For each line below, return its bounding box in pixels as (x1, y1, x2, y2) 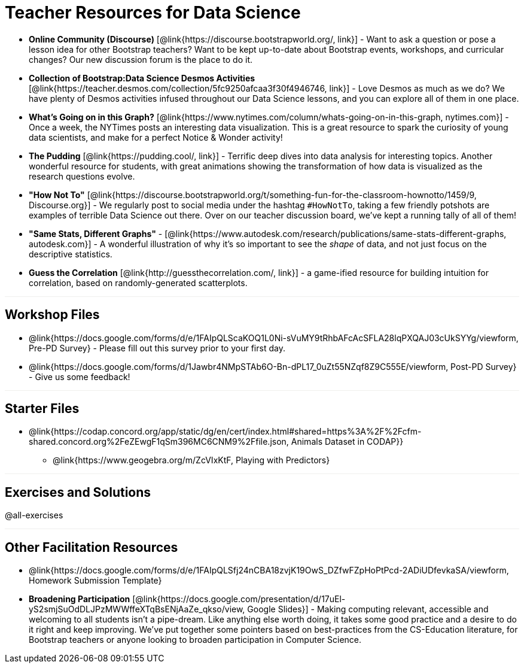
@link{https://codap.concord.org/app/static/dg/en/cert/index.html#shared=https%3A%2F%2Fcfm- (29, 426, 422, 437)
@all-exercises (5, 510, 63, 521)
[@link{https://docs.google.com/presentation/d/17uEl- (132, 594, 346, 605)
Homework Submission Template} (29, 575, 162, 586)
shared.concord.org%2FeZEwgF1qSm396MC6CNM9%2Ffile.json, (29, 436, 289, 447)
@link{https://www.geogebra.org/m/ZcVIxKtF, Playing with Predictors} (53, 455, 330, 466)
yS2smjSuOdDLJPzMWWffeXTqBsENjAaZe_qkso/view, (29, 604, 245, 615)
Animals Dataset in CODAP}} (291, 436, 404, 447)
